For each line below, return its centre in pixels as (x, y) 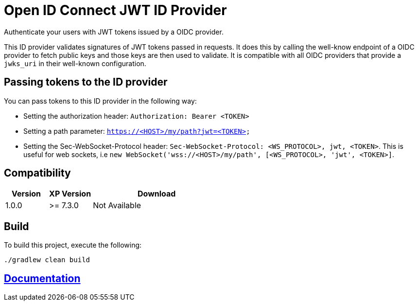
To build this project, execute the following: (73, 245)
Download (157, 194)
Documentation (42, 278)
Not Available (117, 206)
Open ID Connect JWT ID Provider (115, 10)
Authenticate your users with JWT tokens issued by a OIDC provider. (114, 32)
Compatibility (37, 173)
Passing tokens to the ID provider (86, 82)
